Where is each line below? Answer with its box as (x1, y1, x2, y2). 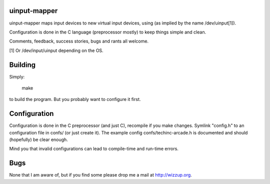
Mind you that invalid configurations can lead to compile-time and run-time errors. (9, 145, 178, 152)
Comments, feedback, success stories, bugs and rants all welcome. (9, 38, 149, 44)
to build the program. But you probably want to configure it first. (9, 96, 141, 102)
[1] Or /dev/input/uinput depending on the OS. (9, 47, 103, 53)
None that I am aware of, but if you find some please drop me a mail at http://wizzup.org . (9, 172, 192, 178)
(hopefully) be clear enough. (9, 136, 68, 142)
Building (9, 60, 36, 69)
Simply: (9, 73, 25, 79)
